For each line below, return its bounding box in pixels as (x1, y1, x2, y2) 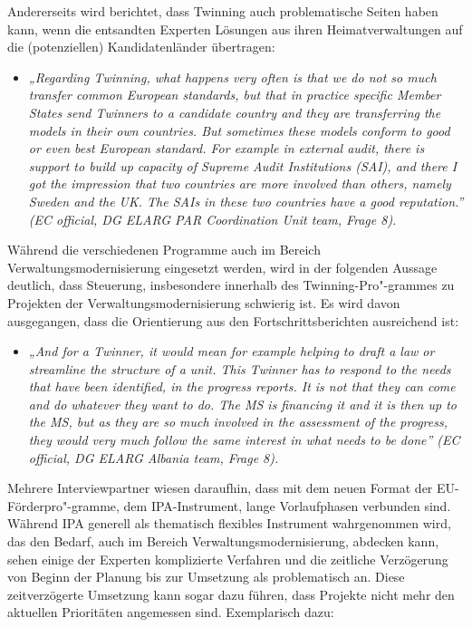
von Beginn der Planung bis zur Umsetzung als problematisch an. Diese (7, 567, 405, 586)
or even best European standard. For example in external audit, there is (28, 139, 425, 158)
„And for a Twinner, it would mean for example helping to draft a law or (28, 342, 435, 361)
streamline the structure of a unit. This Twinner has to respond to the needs (28, 359, 451, 378)
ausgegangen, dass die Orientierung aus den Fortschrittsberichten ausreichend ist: (7, 311, 459, 330)
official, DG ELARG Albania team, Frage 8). (28, 448, 279, 467)
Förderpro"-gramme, (7, 496, 120, 515)
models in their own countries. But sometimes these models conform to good (28, 121, 450, 140)
